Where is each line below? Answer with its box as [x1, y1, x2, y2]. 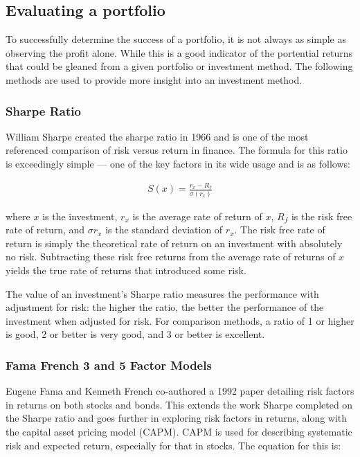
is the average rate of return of [132, 208, 262, 223]
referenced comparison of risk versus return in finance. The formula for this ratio [6, 143, 348, 157]
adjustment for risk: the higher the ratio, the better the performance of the [6, 300, 324, 314]
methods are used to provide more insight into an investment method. [6, 72, 303, 87]
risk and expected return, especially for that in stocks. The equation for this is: [6, 438, 341, 452]
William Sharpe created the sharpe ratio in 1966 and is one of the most [6, 129, 309, 143]
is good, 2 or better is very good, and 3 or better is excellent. [6, 327, 265, 341]
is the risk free [291, 208, 352, 223]
